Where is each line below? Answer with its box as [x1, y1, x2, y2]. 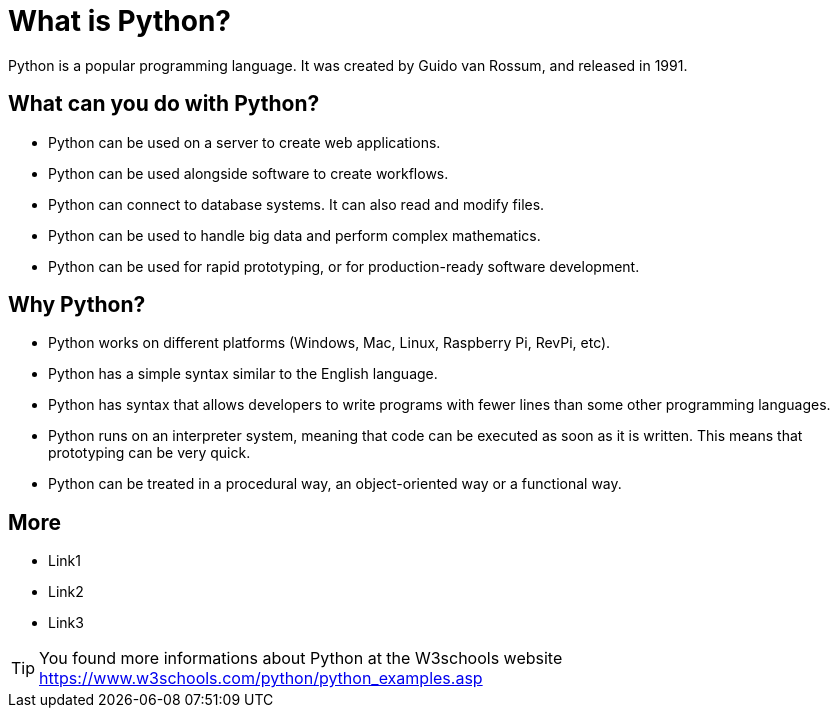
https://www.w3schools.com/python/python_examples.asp [39, 668, 483, 689]
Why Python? [8, 292, 146, 318]
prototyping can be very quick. [48, 444, 251, 462]
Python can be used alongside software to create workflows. [48, 164, 449, 182]
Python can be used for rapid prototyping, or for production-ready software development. [48, 257, 640, 275]
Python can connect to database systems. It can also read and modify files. [48, 195, 545, 213]
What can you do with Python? [8, 91, 320, 117]
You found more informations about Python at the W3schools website [39, 648, 563, 669]
